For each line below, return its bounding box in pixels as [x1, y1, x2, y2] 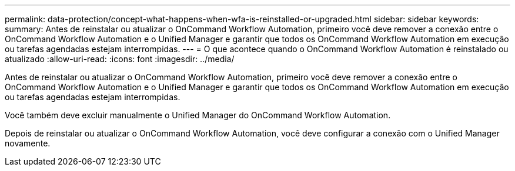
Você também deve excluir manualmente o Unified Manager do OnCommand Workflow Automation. [5, 110, 391, 120]
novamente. [5, 138, 51, 148]
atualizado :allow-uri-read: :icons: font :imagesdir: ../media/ [5, 54, 235, 64]
